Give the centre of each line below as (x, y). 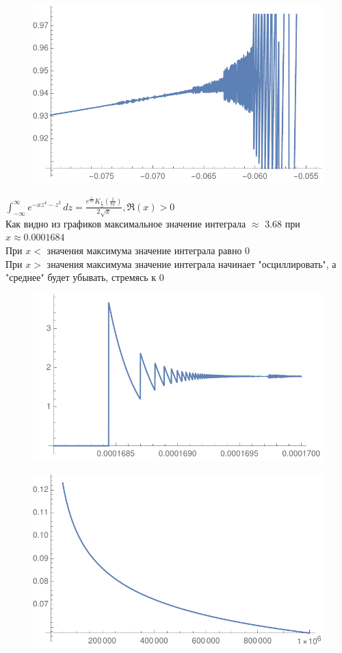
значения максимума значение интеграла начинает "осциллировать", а (192, 263)
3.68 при (282, 223)
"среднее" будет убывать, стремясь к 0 (85, 277)
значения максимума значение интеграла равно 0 (148, 250)
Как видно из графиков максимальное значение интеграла (126, 223)
